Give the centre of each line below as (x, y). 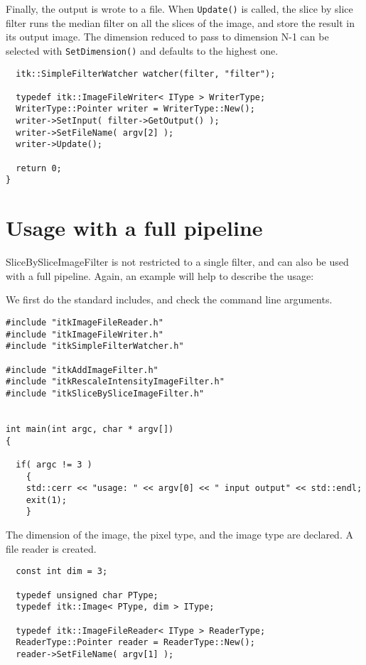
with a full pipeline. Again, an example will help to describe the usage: (160, 275)
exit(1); (46, 500)
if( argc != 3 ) (54, 464)
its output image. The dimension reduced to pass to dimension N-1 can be (167, 37)
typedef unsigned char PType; (87, 595)
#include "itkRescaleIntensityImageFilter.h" (115, 382)
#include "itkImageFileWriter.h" (85, 334)
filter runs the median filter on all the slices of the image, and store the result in (180, 22)
